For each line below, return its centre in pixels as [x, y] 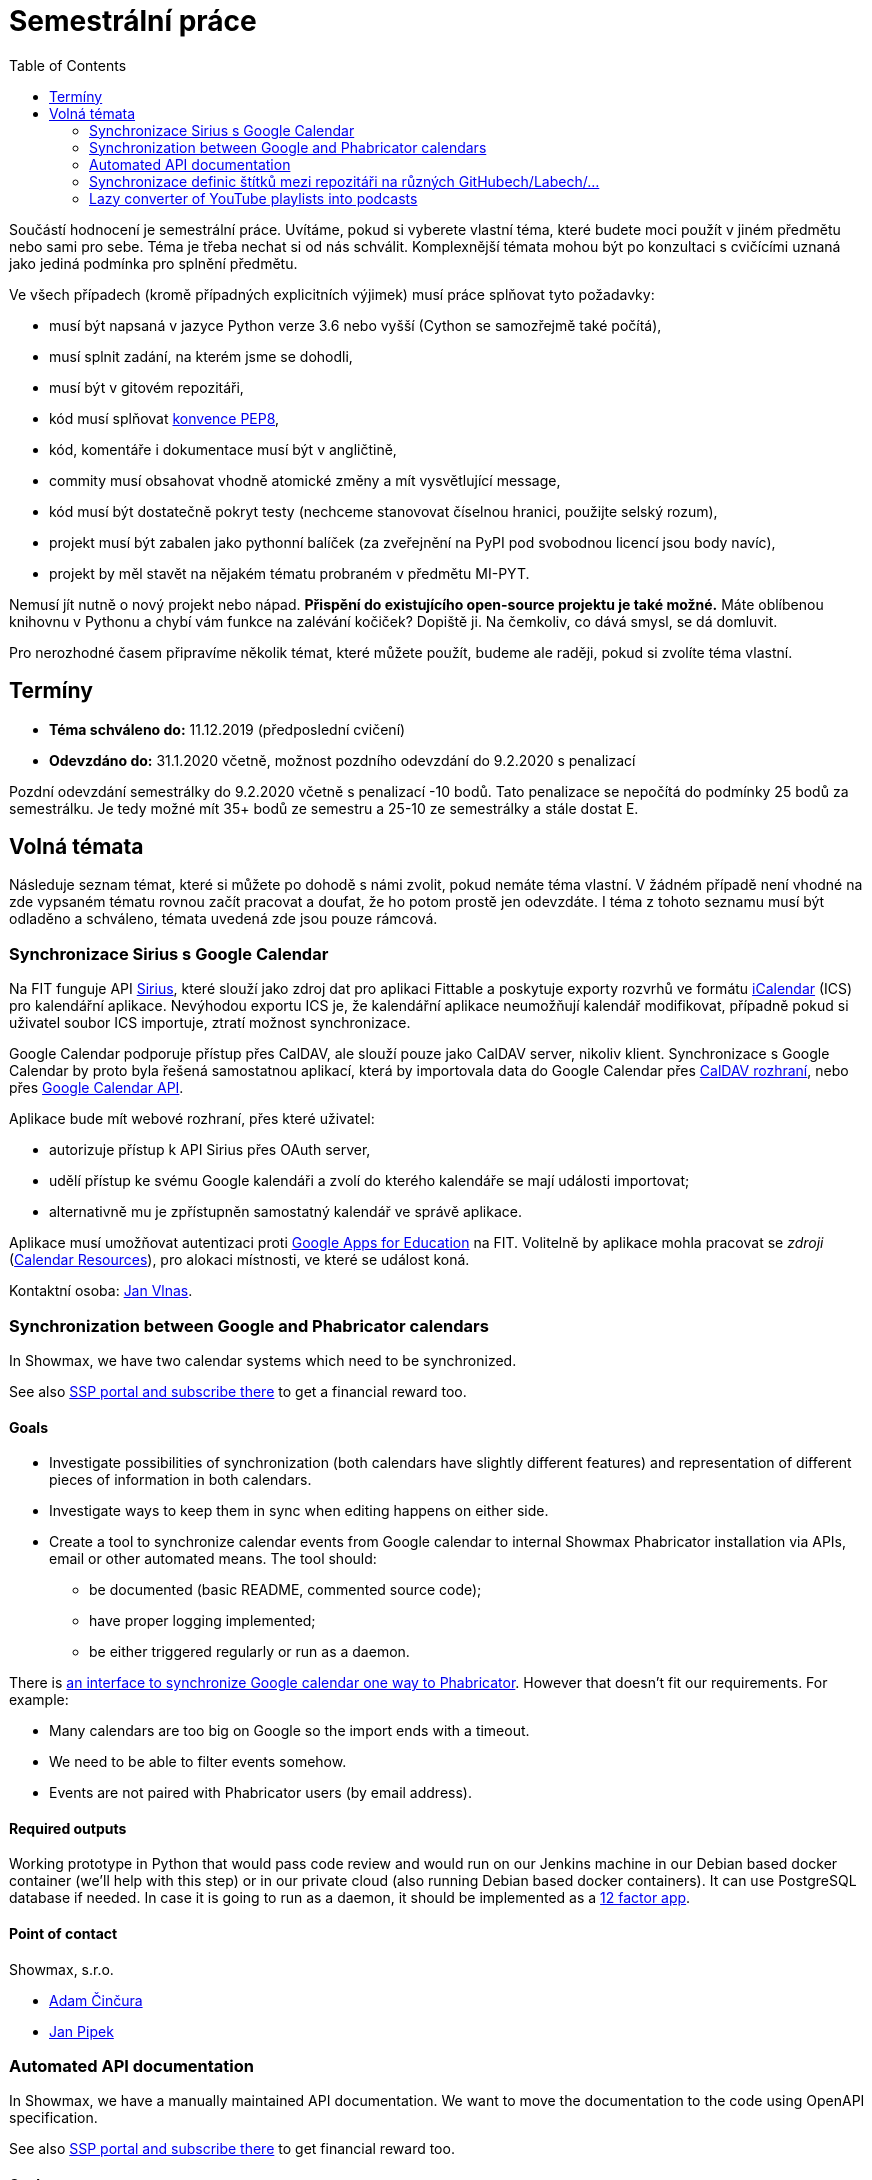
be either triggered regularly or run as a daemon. [249, 1652]
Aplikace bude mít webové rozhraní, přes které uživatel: [192, 1119]
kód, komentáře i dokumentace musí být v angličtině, [223, 449]
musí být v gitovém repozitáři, [146, 387]
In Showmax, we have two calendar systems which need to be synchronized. [263, 1360]
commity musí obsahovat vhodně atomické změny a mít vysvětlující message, [305, 480]
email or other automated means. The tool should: [213, 1559]
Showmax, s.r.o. [61, 1969]
